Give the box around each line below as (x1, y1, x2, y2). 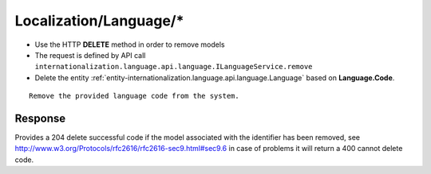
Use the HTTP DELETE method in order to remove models (34, 40, 225, 49)
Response (14, 111, 66, 125)
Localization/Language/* (14, 12, 184, 29)
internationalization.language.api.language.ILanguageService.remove (34, 62, 313, 72)
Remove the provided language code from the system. (29, 91, 239, 101)
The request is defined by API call (34, 50, 146, 60)
